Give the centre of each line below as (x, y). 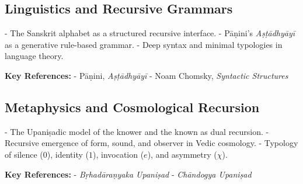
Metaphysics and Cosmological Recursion (132, 107)
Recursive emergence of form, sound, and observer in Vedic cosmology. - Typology (151, 143)
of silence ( (24, 154)
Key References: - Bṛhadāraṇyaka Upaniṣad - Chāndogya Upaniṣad (128, 174)
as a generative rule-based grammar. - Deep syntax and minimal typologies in (144, 44)
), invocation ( (118, 154)
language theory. (34, 56)
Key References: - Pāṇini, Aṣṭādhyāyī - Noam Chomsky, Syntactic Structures (147, 75)
